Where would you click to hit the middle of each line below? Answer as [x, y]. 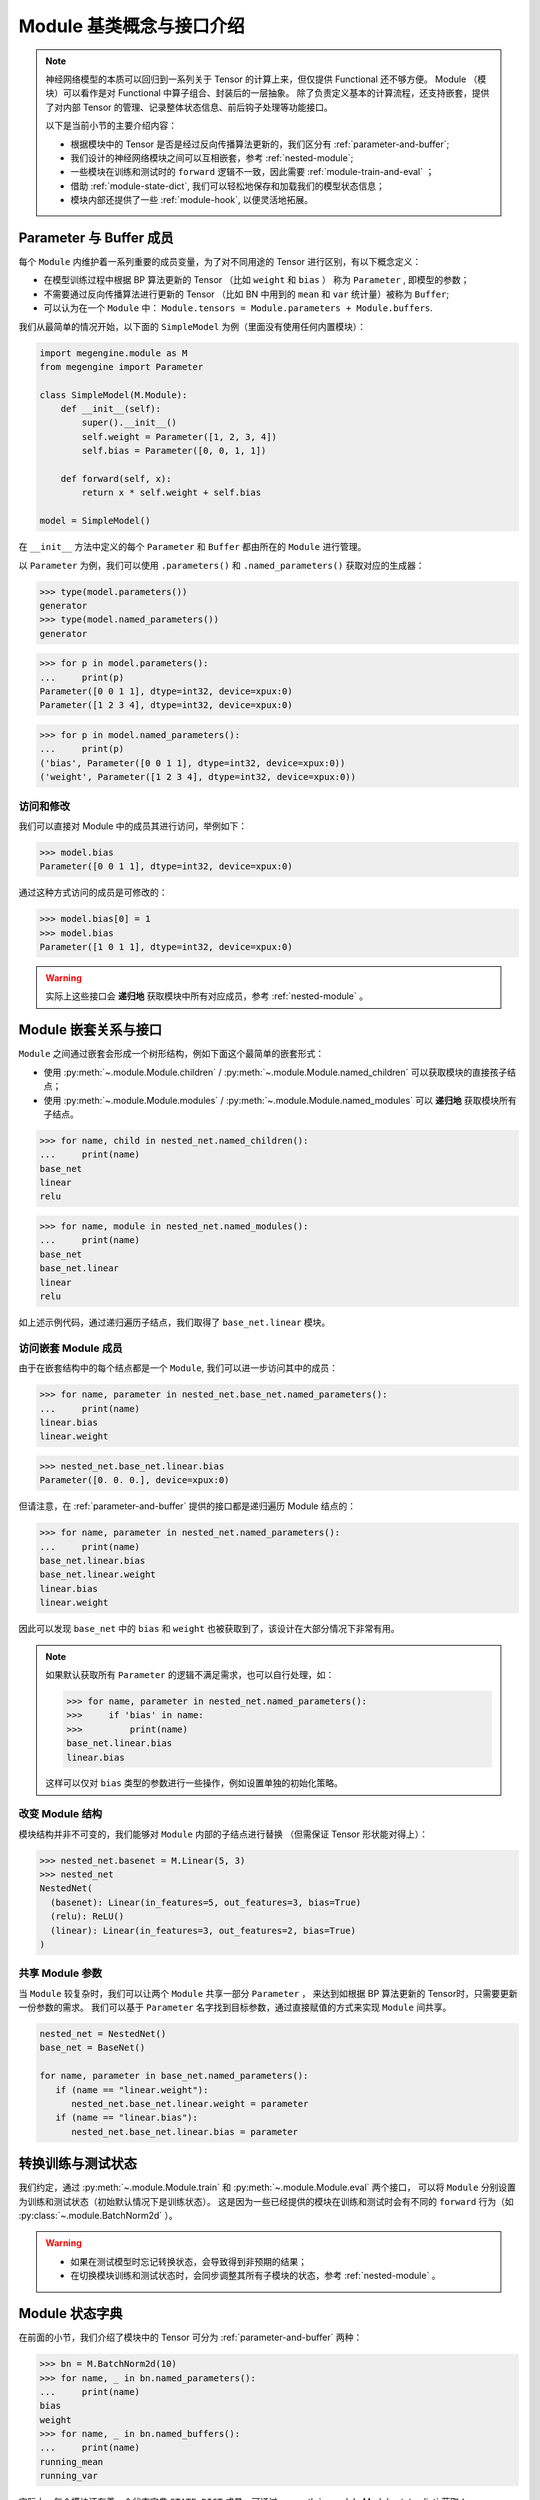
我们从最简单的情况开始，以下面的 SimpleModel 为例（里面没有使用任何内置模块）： [192, 326]
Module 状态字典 [70, 2313]
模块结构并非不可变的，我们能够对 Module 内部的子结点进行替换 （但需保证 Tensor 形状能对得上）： [223, 1834]
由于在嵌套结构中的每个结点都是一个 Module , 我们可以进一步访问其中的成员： [178, 1368]
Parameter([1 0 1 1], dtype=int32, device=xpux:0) [166, 947]
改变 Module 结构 [60, 1814]
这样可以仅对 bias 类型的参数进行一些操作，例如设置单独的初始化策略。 [194, 1783]
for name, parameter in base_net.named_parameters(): [174, 2076]
